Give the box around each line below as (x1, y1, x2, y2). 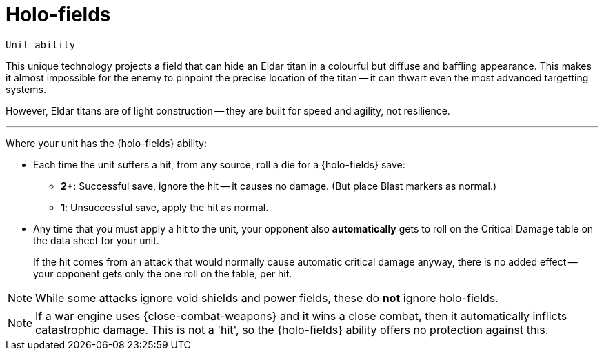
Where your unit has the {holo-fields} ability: (6, 137, 207, 149)
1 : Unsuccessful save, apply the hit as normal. (61, 201, 269, 213)
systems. (6, 83, 46, 95)
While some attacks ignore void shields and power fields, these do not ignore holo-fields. (35, 290, 499, 305)
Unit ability (6, 39, 76, 50)
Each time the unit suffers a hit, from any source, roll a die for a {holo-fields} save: (33, 158, 405, 170)
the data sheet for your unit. (33, 234, 159, 246)
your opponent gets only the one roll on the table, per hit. (33, 267, 292, 279)
